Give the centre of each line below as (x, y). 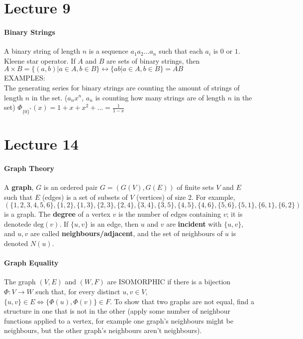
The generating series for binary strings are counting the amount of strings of (122, 87)
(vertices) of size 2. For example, (186, 197)
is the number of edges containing (170, 214)
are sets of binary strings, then (153, 60)
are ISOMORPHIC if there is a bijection (169, 282)
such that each (181, 51)
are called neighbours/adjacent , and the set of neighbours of (126, 233)
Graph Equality (31, 263)
